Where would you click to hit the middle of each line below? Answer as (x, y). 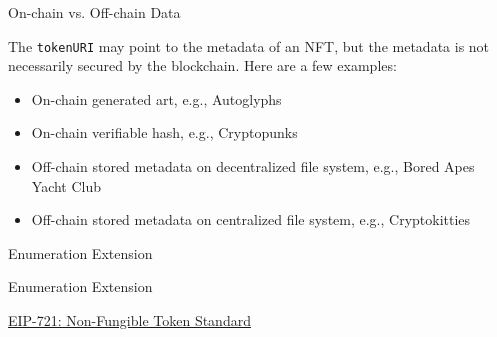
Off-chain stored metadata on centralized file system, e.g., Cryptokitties (251, 219)
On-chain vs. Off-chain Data (94, 12)
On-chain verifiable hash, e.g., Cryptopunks (164, 132)
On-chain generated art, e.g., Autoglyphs (156, 98)
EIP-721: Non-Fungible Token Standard (129, 320)
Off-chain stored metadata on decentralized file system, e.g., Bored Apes (253, 166)
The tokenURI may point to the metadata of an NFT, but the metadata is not (249, 45)
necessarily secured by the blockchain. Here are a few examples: (202, 65)
